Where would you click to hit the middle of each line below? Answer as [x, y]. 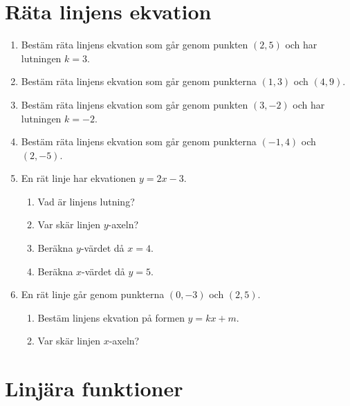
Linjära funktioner [94, 388]
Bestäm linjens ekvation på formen [111, 317]
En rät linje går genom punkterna [93, 294]
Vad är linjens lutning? [86, 201]
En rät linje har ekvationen [79, 178]
